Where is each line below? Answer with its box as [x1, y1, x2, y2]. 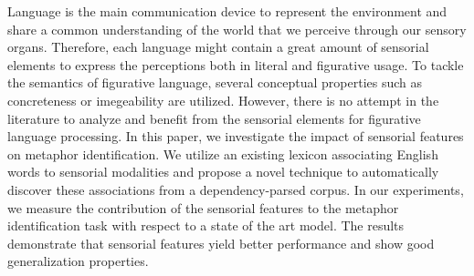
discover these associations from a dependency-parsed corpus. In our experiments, [7, 179, 464, 199]
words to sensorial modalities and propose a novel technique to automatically [7, 162, 439, 181]
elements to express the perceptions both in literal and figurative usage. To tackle [7, 55, 464, 74]
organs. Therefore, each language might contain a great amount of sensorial [7, 37, 429, 56]
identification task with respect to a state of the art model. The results [7, 216, 405, 235]
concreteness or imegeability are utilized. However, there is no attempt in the [7, 90, 439, 109]
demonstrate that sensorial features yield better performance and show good [7, 233, 435, 252]
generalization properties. [7, 251, 149, 271]
